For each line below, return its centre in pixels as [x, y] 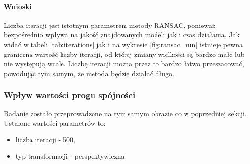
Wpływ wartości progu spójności [70, 95]
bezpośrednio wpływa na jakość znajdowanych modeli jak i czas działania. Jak [122, 35]
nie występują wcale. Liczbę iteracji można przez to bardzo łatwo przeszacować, [124, 64]
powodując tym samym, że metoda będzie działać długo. [89, 73]
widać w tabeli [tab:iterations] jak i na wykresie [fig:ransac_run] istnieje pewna [124, 44]
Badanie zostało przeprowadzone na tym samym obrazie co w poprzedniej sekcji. [125, 113]
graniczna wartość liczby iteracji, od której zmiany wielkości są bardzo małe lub [124, 54]
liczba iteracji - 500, [45, 139]
